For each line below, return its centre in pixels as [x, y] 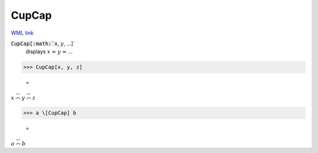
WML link [22, 33]
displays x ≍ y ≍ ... [49, 52]
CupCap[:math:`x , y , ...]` [43, 43]
